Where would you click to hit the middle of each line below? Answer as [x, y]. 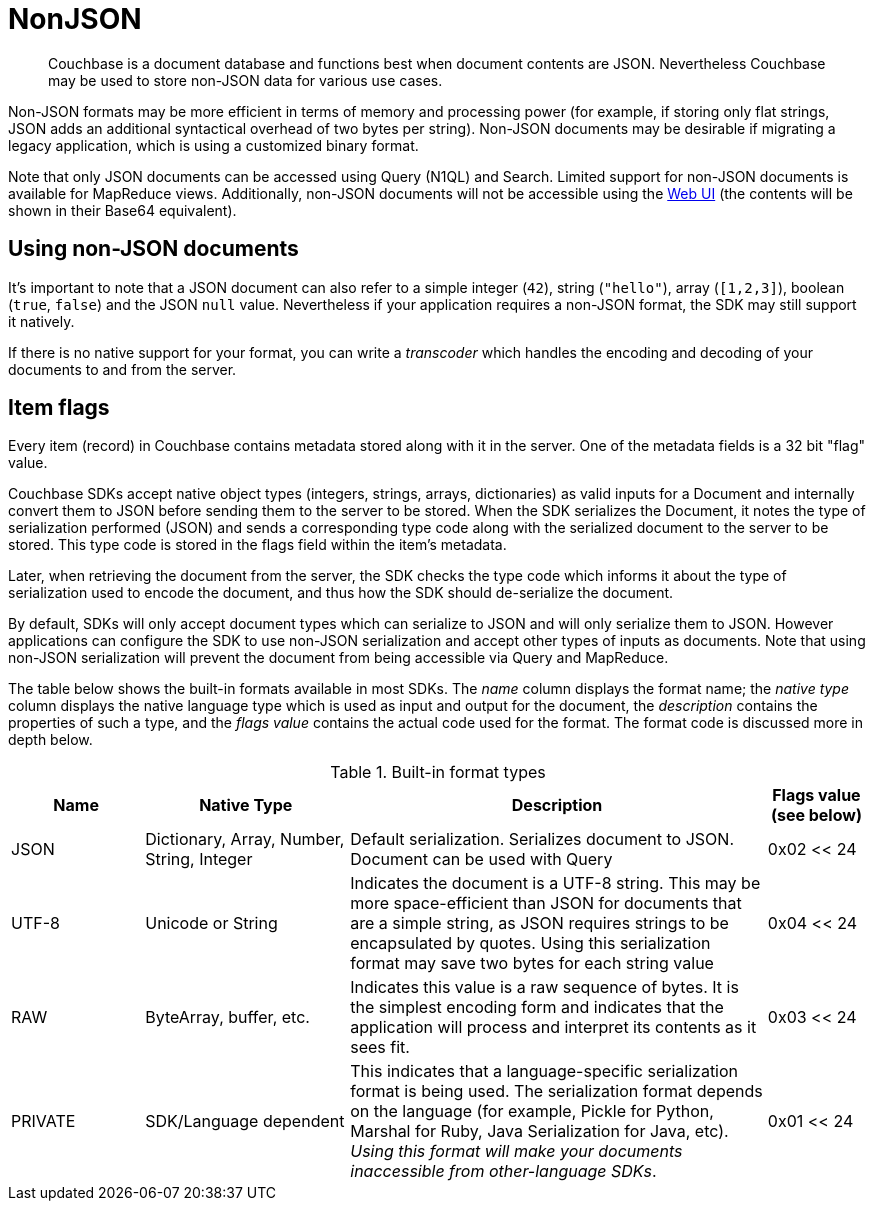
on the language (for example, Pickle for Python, [532, 1111]
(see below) [816, 815]
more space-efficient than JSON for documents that [546, 903]
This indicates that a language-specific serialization [544, 1071]
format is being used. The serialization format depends [556, 1091]
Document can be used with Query [481, 859]
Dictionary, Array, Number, [245, 839]
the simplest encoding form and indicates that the [537, 1007]
